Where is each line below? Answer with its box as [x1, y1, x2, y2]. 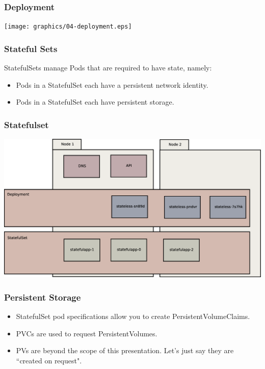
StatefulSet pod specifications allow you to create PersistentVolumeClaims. [16, 311, 250, 322]
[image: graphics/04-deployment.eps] [4, 23, 132, 31]
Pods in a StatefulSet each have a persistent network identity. [16, 79, 208, 90]
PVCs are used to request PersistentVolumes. [16, 328, 157, 338]
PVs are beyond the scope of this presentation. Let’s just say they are [16, 345, 234, 356]
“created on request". [16, 355, 82, 365]
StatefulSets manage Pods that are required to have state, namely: [4, 62, 212, 73]
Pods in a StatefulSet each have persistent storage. [16, 96, 174, 107]
